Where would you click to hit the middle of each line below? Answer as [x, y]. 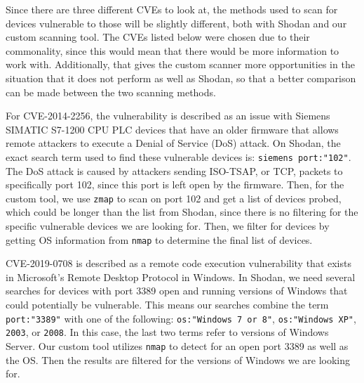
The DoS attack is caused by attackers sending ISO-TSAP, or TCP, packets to [174, 170]
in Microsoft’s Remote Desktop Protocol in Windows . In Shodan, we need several [181, 277]
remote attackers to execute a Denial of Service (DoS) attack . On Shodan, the [173, 143]
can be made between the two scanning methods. [111, 92]
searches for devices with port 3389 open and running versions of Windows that [177, 291]
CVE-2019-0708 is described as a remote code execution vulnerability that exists [178, 263]
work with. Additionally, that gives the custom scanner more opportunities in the [180, 64]
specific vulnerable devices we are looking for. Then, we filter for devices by [168, 226]
